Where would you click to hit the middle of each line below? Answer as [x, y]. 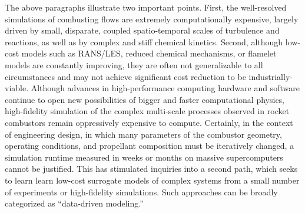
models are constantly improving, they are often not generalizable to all [134, 64]
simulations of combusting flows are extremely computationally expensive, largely [152, 19]
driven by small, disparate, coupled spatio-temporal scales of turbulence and [142, 30]
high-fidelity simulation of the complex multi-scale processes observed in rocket [147, 111]
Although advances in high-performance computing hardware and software [165, 88]
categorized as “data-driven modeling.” [74, 203]
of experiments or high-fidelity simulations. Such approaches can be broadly [141, 192]
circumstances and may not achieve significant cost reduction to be [125, 76]
